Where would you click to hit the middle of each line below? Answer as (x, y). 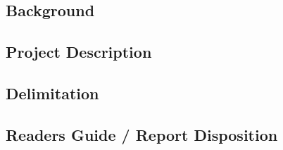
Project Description (79, 52)
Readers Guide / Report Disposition (142, 134)
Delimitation (52, 93)
